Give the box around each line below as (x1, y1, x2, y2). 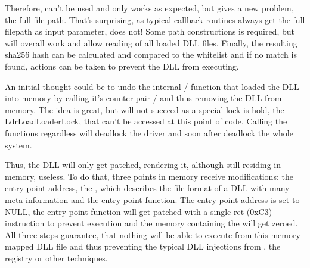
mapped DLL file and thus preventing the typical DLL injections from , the (5, 240, 281, 253)
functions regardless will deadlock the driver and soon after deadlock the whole (5, 126, 293, 139)
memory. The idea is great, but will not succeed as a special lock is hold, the (5, 103, 284, 116)
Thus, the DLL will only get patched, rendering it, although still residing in (5, 158, 281, 171)
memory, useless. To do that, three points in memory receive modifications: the (5, 170, 293, 182)
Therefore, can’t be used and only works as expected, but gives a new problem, (5, 2, 294, 14)
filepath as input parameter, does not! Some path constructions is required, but (5, 25, 294, 38)
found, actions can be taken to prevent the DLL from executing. (5, 60, 239, 72)
